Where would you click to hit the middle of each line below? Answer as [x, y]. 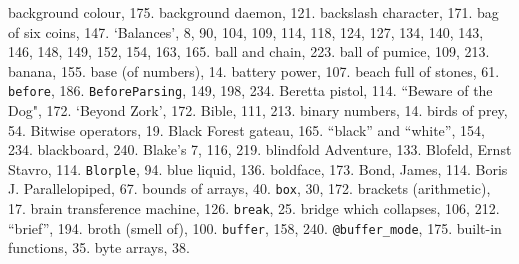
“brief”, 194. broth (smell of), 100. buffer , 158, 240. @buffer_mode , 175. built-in [255, 227]
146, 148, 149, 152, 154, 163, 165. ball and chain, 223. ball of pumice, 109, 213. [249, 51]
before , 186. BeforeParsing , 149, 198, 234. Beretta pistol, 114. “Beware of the [250, 90]
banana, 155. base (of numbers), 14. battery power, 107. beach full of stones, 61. [254, 70]
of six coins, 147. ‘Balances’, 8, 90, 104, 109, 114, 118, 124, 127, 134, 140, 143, [246, 31]
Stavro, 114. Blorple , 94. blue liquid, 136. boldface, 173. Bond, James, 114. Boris [258, 168]
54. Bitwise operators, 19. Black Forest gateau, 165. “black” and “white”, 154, [246, 129]
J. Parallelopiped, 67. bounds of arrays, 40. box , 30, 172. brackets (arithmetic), [249, 188]
